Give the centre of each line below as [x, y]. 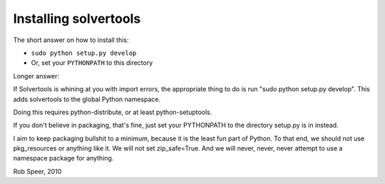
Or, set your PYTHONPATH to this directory [92, 63]
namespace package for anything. [63, 158]
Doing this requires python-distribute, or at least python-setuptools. [113, 112]
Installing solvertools [77, 19]
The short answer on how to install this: [71, 40]
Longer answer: [36, 76]
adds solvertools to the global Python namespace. [87, 99]
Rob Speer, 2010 [37, 171]
